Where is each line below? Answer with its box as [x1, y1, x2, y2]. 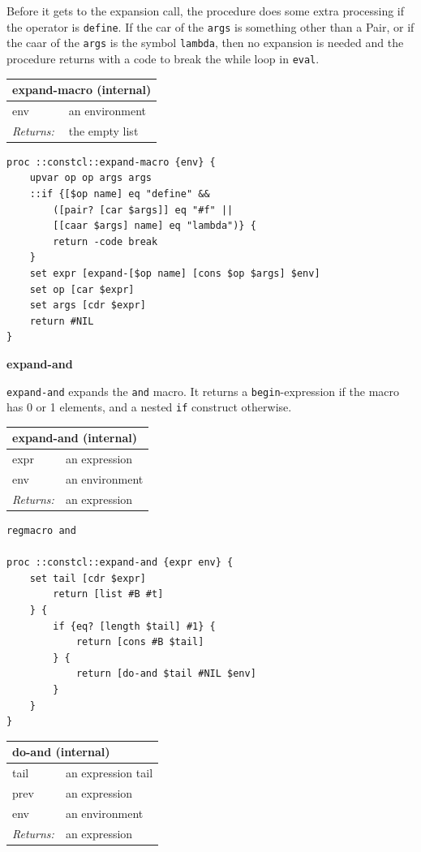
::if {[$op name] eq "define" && [29, 188, 210, 200]
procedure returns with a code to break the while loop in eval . [6, 49, 320, 67]
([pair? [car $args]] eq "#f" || [53, 204, 234, 216]
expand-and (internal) [12, 429, 137, 446]
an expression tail [65, 764, 153, 781]
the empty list [68, 122, 139, 139]
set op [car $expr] [29, 283, 135, 295]
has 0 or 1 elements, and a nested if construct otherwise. [6, 398, 292, 415]
